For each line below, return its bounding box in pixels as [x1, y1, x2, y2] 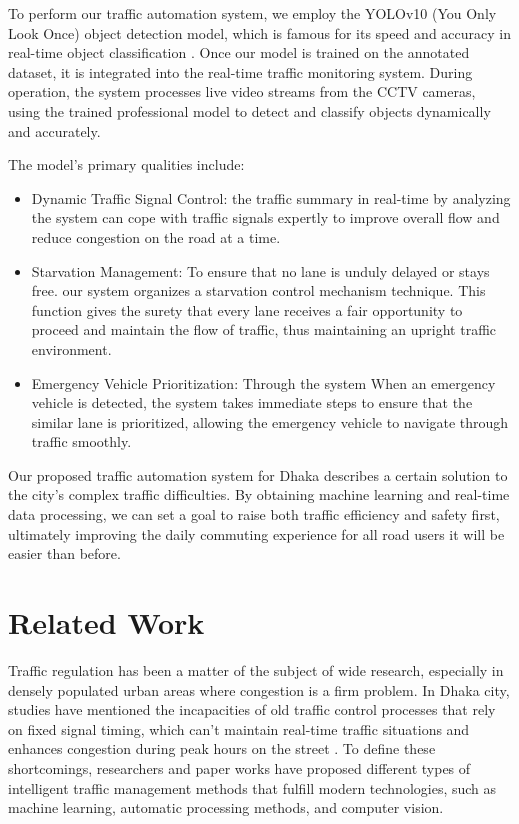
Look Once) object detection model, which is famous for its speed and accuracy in [8, 22, 512, 43]
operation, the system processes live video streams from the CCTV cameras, [8, 81, 476, 102]
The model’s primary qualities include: [8, 154, 245, 175]
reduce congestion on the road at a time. [31, 226, 281, 247]
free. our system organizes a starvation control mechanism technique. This [31, 280, 486, 301]
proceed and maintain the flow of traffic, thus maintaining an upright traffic [31, 319, 497, 340]
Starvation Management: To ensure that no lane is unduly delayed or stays [31, 260, 490, 281]
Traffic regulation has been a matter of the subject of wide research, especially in [8, 659, 504, 680]
